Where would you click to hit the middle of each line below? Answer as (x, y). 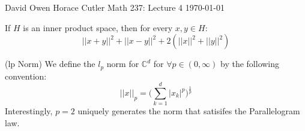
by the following (250, 64)
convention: (26, 76)
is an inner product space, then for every (98, 27)
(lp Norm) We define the (50, 64)
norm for (123, 64)
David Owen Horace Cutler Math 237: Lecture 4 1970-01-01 (115, 7)
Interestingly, (29, 111)
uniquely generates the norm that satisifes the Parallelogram (189, 111)
